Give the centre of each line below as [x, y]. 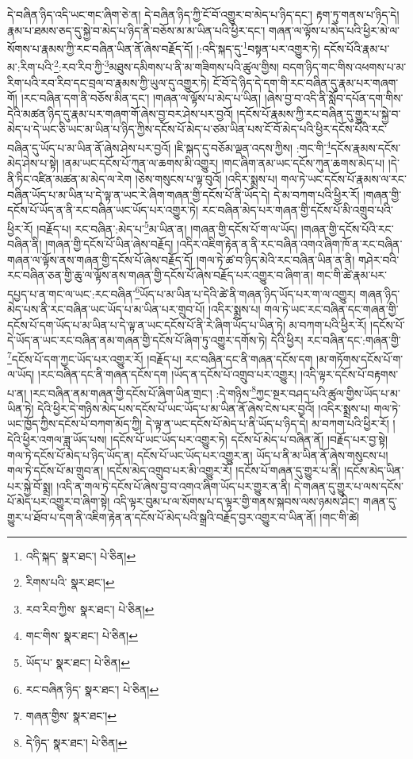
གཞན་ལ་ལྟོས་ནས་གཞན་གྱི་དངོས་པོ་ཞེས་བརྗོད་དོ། [100, 259]
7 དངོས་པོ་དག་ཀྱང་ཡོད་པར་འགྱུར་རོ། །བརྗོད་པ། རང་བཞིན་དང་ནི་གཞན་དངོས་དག [160, 357]
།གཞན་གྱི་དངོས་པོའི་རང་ [347, 228]
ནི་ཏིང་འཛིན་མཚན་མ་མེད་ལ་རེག [70, 178]
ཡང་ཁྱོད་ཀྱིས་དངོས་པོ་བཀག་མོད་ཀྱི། [75, 424]
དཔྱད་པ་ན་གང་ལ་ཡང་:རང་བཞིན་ [71, 293]
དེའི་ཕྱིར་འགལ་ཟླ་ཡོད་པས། [57, 439]
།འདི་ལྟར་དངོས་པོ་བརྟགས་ [349, 374]
